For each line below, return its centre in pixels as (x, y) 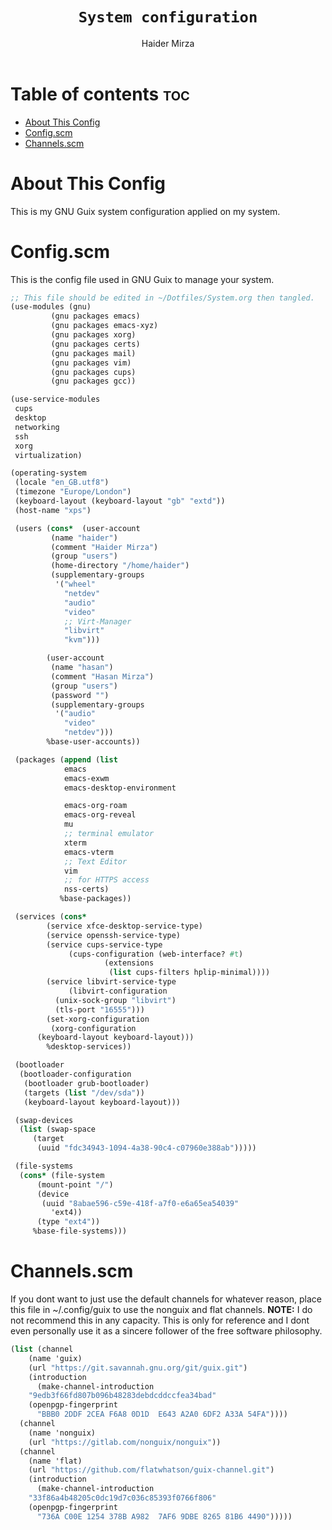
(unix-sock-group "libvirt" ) (115, 1000)
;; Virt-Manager (97, 621)
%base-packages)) (95, 899)
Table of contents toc (100, 94)
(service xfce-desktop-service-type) (124, 926)
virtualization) (48, 455)
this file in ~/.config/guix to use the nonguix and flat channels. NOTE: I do (161, 1309)
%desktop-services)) (89, 1047)
